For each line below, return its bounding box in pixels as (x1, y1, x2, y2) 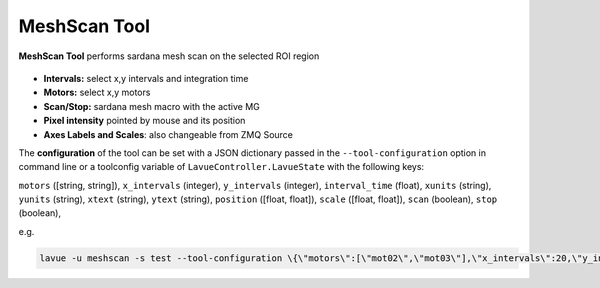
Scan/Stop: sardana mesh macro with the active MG (43, 100, 260, 112)
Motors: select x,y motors (43, 86, 151, 99)
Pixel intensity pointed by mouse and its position (43, 115, 246, 127)
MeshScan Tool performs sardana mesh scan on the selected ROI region (18, 50, 320, 62)
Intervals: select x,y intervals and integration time (43, 72, 249, 84)
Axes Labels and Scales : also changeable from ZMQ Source (43, 128, 294, 140)
